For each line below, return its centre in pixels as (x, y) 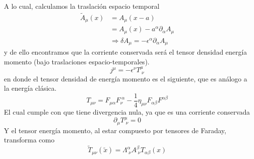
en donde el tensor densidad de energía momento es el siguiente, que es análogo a (126, 78)
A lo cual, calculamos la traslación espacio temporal (82, 6)
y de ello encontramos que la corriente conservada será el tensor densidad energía (126, 52)
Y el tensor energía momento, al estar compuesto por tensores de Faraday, (115, 130)
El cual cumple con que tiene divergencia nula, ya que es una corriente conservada (127, 111)
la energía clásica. (30, 88)
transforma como (29, 140)
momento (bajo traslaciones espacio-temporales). (77, 61)
